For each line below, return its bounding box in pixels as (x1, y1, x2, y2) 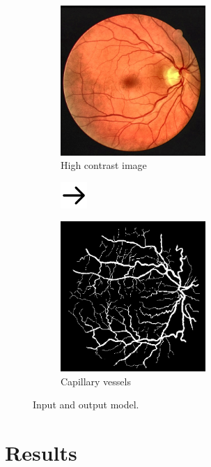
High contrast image (61, 158, 147, 172)
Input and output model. (33, 397, 139, 412)
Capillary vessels (61, 373, 131, 388)
